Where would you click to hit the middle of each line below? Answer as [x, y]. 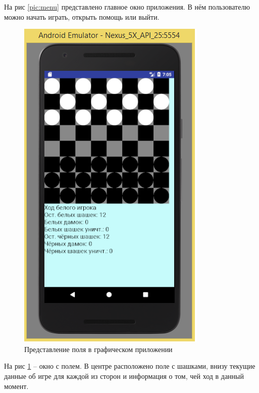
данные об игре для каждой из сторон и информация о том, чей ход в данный [124, 376]
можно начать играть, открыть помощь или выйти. [82, 16]
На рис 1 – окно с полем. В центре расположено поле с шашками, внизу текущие [130, 366]
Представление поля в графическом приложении [98, 349]
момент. [16, 386]
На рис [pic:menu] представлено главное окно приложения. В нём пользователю [127, 7]
